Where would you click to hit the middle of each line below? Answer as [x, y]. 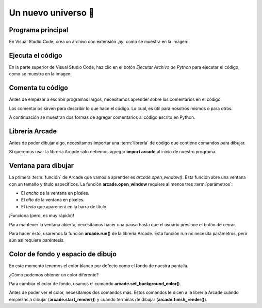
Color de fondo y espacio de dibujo [63, 254]
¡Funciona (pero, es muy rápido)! [42, 216]
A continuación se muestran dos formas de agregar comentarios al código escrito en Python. [102, 117]
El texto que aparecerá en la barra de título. [64, 206]
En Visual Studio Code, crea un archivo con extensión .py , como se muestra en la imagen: [99, 42]
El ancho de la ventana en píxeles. [55, 193]
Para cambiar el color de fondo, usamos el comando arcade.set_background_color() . [95, 284]
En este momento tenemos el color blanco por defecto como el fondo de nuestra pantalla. [99, 266]
